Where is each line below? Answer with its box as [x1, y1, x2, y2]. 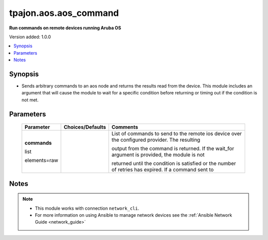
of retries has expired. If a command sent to [111, 166, 214, 173]
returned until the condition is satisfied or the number [111, 160, 236, 167]
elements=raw [24, 157, 59, 164]
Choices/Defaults [64, 124, 106, 131]
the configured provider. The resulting [111, 137, 201, 144]
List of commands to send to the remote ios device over [111, 130, 242, 137]
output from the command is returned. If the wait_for [111, 145, 234, 152]
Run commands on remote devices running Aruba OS [9, 25, 122, 31]
